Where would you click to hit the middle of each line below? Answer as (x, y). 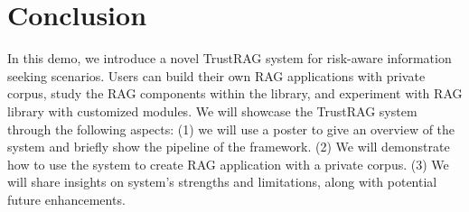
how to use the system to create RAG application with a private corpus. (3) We (228, 164)
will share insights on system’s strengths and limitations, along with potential (222, 182)
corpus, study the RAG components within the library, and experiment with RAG (235, 93)
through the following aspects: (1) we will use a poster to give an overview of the (231, 129)
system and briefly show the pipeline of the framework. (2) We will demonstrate (229, 147)
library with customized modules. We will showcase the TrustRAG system (212, 111)
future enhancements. (66, 199)
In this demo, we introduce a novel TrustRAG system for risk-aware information (230, 58)
